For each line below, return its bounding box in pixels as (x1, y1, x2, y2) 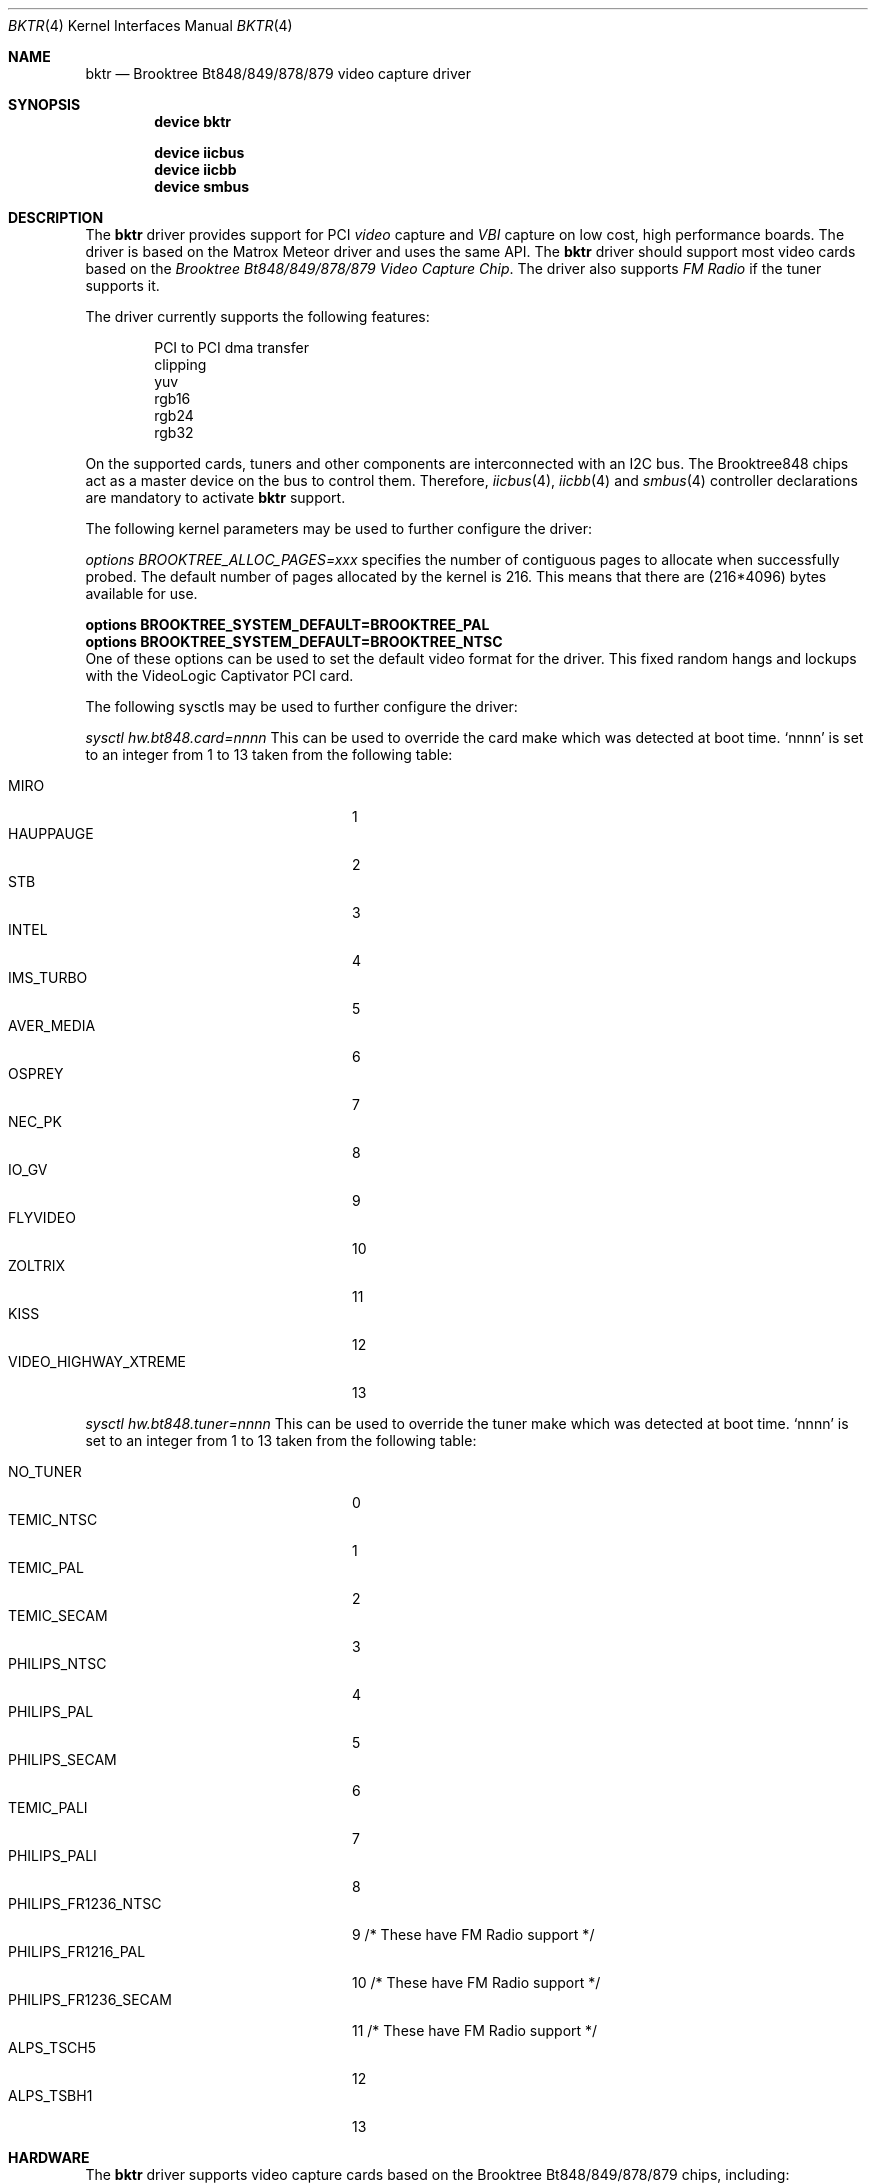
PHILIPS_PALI (8, 1847, 97, 1864)
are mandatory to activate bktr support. (85, 489, 346, 506)
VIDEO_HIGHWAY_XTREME (8, 1353, 186, 1370)
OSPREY (8, 1065, 64, 1082)
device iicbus (154, 144, 245, 161)
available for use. (85, 585, 198, 602)
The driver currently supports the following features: (85, 308, 430, 325)
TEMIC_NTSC (8, 1511, 98, 1528)
